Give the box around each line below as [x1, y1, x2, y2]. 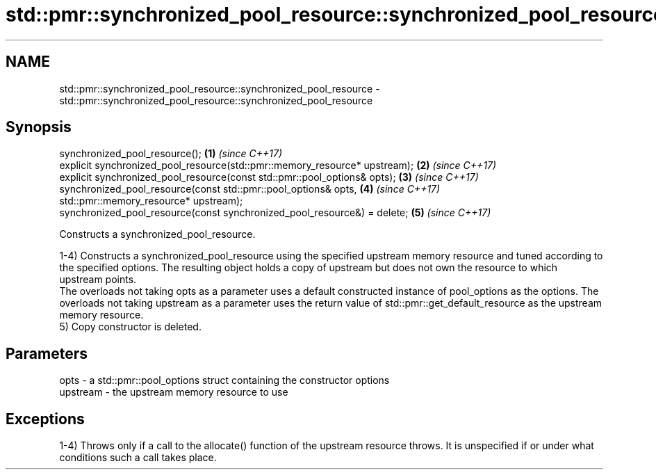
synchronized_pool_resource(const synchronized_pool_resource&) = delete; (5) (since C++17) [59, 207, 491, 219]
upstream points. [59, 273, 137, 286]
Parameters [6, 344, 88, 362]
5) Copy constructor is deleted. [59, 321, 202, 333]
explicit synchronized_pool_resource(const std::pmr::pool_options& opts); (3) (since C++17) [59, 171, 479, 184]
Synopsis [6, 118, 72, 136]
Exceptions [6, 410, 85, 428]
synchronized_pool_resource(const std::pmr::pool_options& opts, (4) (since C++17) [59, 183, 441, 195]
